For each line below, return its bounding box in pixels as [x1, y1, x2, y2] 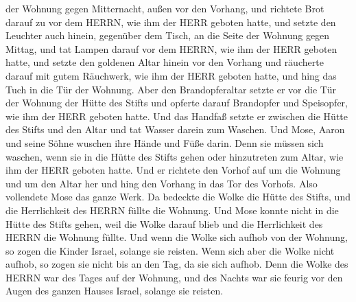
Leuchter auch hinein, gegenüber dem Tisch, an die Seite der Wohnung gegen [5, 28, 330, 43]
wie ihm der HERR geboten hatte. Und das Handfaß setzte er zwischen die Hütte [5, 108, 348, 123]
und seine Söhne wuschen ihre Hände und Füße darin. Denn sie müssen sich [5, 135, 324, 150]
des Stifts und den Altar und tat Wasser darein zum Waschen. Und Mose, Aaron [5, 122, 345, 137]
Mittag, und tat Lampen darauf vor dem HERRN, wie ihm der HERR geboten [5, 41, 337, 56]
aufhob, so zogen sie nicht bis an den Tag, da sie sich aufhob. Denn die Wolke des [5, 257, 348, 271]
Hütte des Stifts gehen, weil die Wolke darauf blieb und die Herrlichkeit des [5, 216, 323, 231]
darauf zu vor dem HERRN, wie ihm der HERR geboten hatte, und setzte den [5, 14, 336, 29]
